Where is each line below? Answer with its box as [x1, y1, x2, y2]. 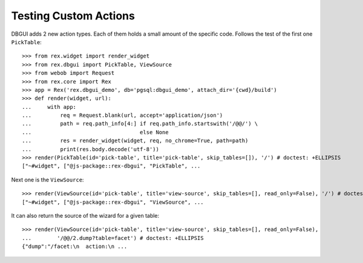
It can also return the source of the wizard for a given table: [11, 212, 160, 219]
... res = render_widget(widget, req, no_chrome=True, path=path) [22, 137, 249, 144]
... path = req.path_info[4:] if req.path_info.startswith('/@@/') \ [22, 120, 258, 127]
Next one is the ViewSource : [11, 176, 84, 183]
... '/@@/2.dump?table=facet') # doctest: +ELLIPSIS [22, 235, 204, 241]
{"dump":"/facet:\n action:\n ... [22, 243, 128, 250]
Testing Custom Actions [11, 9, 136, 22]
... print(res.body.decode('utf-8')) [22, 146, 160, 152]
